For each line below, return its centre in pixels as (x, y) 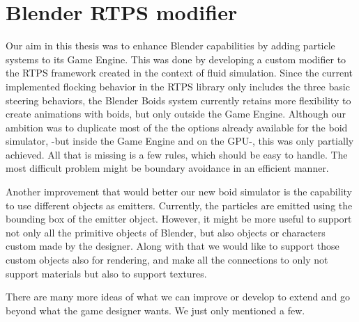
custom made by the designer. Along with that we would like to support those (173, 246)
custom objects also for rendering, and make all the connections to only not (167, 260)
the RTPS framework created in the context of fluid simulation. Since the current (179, 73)
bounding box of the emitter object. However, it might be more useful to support (179, 219)
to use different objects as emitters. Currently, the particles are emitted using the (179, 205)
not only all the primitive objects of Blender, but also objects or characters (166, 232)
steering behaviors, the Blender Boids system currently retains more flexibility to (178, 100)
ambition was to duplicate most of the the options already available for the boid (177, 127)
